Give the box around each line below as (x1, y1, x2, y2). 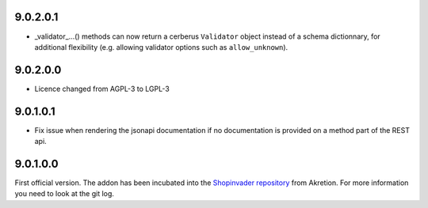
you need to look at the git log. (14, 189, 115, 199)
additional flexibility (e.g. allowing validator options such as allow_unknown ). (34, 42, 289, 51)
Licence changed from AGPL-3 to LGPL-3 (34, 84, 170, 93)
